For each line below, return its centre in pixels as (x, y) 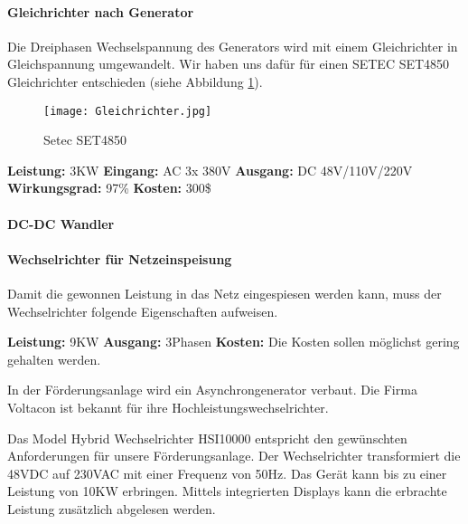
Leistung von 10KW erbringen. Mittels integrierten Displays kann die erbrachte (227, 491)
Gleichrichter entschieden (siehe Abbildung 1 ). (135, 81)
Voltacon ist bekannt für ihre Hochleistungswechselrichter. (168, 407)
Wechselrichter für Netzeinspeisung (120, 258)
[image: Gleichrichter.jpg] (128, 111)
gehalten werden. (54, 359)
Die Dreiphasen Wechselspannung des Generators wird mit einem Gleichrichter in (233, 46)
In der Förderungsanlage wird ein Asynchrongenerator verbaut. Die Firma (212, 390)
